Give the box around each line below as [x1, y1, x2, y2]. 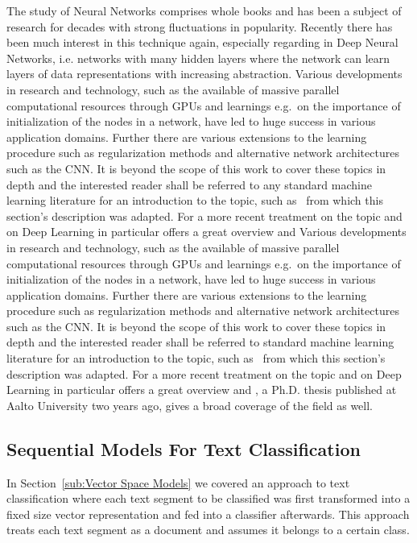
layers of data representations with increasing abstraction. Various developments [6, 65, 403, 82]
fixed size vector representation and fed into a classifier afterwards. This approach [6, 505, 410, 522]
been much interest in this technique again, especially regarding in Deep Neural [6, 34, 398, 51]
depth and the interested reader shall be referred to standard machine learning [6, 334, 394, 350]
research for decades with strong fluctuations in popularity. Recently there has [6, 18, 393, 35]
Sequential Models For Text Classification [6, 436, 361, 461]
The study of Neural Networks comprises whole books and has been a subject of [6, 2, 402, 19]
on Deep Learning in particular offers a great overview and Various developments [6, 223, 407, 240]
